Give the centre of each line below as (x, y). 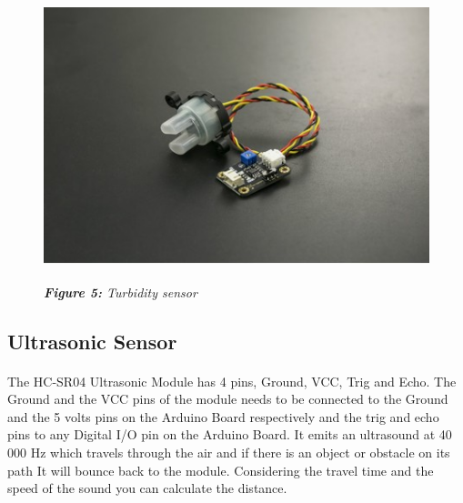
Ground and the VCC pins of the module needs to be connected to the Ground (228, 399)
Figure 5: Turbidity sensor (121, 292)
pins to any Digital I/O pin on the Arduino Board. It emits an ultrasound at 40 (230, 434)
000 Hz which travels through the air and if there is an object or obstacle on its (229, 452)
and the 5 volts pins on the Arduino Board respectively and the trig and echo (223, 416)
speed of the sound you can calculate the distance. (147, 488)
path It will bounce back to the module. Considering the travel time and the (221, 470)
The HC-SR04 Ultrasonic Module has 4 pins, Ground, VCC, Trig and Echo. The (232, 381)
